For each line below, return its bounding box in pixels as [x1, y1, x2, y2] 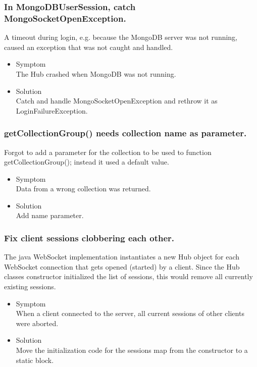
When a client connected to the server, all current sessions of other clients [16, 308, 244, 319]
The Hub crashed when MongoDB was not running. [16, 68, 176, 79]
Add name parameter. [16, 210, 84, 221]
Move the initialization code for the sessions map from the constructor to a [16, 345, 248, 355]
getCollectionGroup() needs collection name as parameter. [4, 127, 247, 139]
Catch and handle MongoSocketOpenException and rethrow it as [16, 95, 218, 106]
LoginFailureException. [16, 105, 88, 116]
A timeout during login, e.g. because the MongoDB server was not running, [4, 32, 238, 42]
